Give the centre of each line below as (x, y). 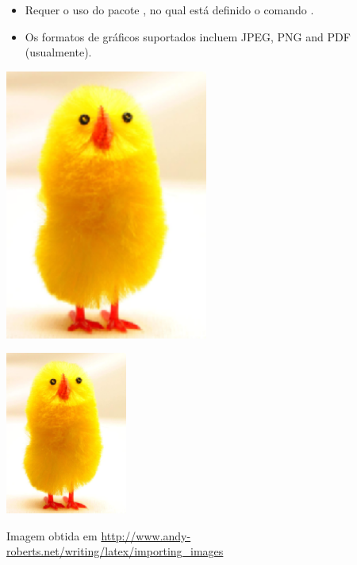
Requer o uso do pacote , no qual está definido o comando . (169, 10)
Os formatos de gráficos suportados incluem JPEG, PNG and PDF (188, 36)
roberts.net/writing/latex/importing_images (115, 551)
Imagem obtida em (52, 535)
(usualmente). (58, 52)
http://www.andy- (146, 535)
